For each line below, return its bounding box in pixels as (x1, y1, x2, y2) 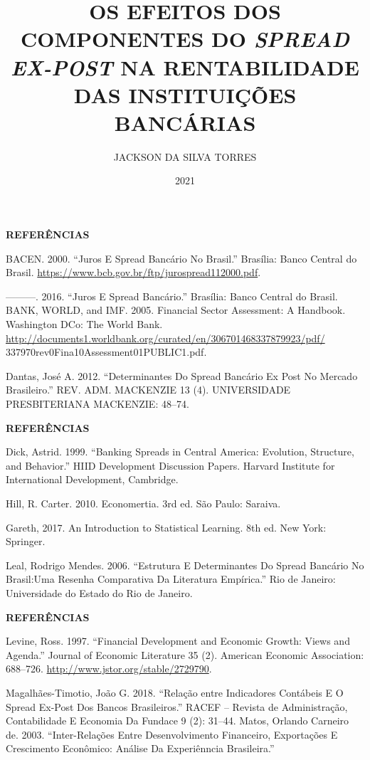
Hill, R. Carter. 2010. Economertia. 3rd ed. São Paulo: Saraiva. (6, 495, 281, 510)
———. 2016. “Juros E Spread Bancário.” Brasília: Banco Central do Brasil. (6, 288, 338, 303)
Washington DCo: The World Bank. (6, 317, 163, 332)
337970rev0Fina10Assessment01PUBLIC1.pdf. (6, 344, 207, 359)
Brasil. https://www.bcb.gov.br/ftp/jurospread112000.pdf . (6, 265, 261, 280)
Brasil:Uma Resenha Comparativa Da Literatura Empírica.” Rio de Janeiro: (6, 571, 336, 586)
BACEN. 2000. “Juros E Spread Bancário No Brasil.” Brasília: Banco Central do (6, 250, 357, 265)
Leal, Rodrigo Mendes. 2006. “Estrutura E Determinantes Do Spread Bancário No (6, 557, 364, 572)
